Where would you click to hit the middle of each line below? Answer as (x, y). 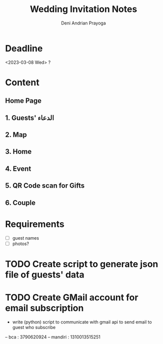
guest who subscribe (34, 327)
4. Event (18, 169)
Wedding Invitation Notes (83, 9)
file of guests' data (45, 274)
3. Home (18, 152)
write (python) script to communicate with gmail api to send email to (82, 322)
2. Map (16, 135)
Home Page (23, 101)
